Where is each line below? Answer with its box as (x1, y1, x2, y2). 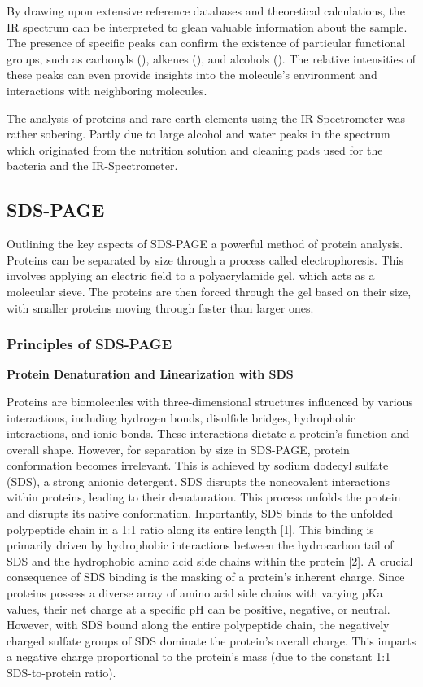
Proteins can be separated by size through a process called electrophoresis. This (7, 251, 403, 268)
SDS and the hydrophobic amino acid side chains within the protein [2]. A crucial (7, 552, 413, 569)
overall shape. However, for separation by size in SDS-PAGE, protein (7, 440, 350, 457)
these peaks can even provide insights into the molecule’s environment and (7, 66, 377, 83)
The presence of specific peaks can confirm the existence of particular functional (7, 34, 406, 51)
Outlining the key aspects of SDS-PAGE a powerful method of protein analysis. (7, 235, 403, 252)
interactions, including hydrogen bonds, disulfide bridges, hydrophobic (7, 409, 356, 426)
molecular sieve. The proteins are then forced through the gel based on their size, (7, 282, 412, 300)
